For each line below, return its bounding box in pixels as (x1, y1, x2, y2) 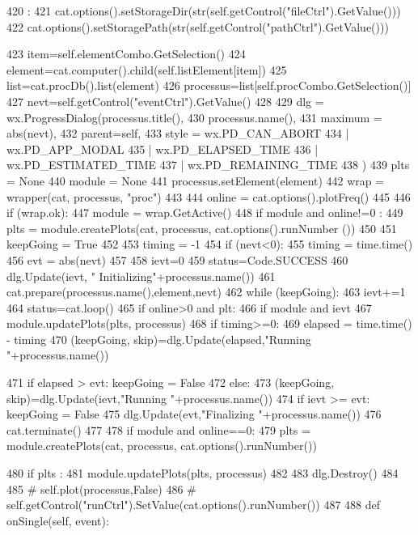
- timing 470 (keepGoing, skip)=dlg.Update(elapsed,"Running (6, 330, 311, 347)
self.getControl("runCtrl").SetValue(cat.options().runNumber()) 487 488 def (6, 496, 381, 513)
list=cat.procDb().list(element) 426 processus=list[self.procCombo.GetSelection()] (6, 77, 412, 94)
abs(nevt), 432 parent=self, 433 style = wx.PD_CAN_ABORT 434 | (6, 125, 349, 142)
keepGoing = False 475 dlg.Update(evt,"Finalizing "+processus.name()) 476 (6, 405, 382, 422)
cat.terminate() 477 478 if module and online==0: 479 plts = (6, 421, 310, 438)
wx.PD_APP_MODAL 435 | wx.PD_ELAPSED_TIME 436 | (6, 140, 319, 157)
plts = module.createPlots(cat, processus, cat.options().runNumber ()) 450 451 (6, 219, 397, 236)
